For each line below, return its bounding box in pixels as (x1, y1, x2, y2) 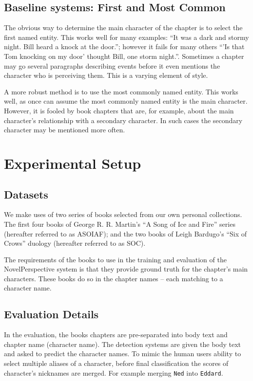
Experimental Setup (4, 153, 141, 173)
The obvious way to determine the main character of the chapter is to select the (4, 22, 243, 33)
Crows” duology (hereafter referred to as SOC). (4, 238, 146, 248)
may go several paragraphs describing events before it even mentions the (4, 60, 220, 71)
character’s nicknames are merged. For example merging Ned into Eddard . (4, 367, 223, 378)
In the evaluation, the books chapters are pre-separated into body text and (4, 329, 228, 340)
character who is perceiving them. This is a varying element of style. (4, 70, 208, 80)
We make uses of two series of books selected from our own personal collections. (4, 209, 242, 219)
